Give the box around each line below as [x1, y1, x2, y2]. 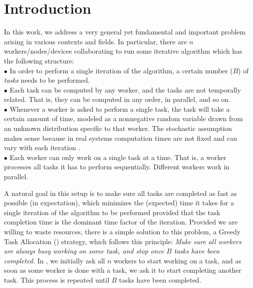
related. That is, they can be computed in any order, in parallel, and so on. [4, 94, 230, 104]
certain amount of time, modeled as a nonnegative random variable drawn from [4, 113, 243, 124]
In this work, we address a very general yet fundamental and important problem [4, 27, 246, 37]
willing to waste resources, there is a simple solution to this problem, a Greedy [4, 226, 241, 236]
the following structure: [4, 55, 74, 65]
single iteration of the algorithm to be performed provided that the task [4, 207, 221, 217]
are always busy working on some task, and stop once [4, 246, 164, 256]
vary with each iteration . [4, 142, 81, 153]
